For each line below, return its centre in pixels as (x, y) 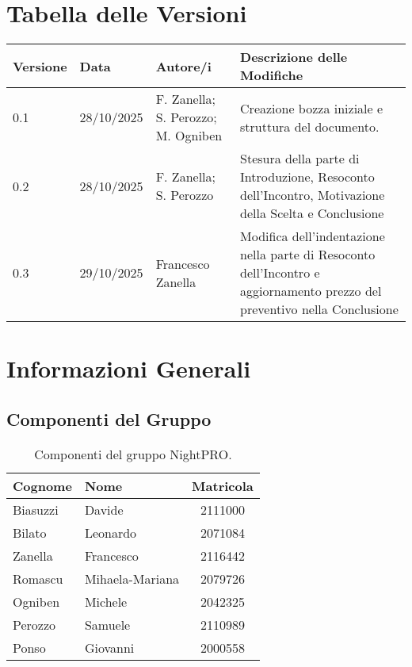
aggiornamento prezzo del (311, 291)
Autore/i (183, 66)
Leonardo (111, 532)
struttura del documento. (310, 126)
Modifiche (272, 75)
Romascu (38, 578)
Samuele (107, 624)
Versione (40, 66)
